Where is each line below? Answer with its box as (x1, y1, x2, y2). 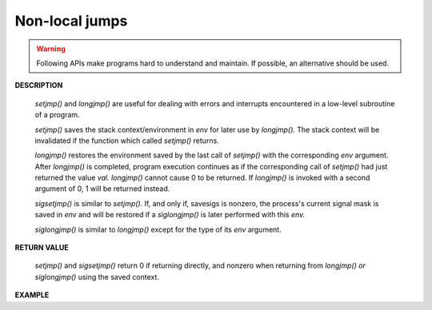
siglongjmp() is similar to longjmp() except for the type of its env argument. (34, 225, 282, 234)
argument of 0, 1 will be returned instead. (34, 184, 170, 193)
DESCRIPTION (14, 81, 63, 90)
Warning (36, 44, 66, 54)
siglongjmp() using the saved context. (34, 272, 160, 281)
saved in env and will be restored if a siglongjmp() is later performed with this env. (34, 210, 306, 220)
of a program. (34, 110, 80, 120)
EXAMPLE (14, 290, 50, 300)
